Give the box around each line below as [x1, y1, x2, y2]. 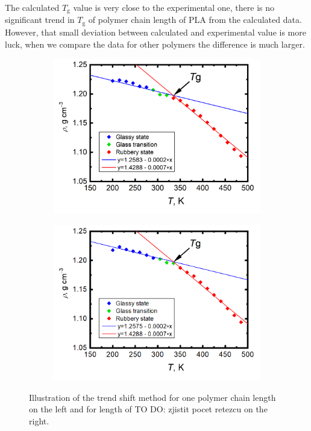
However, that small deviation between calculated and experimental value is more [5, 25, 306, 38]
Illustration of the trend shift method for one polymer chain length [29, 391, 276, 403]
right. [29, 414, 49, 427]
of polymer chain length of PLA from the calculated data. [88, 13, 302, 26]
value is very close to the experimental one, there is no [73, 1, 275, 13]
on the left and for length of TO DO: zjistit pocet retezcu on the [29, 403, 268, 415]
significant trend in [5, 13, 75, 26]
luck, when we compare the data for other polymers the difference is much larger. [5, 37, 305, 50]
